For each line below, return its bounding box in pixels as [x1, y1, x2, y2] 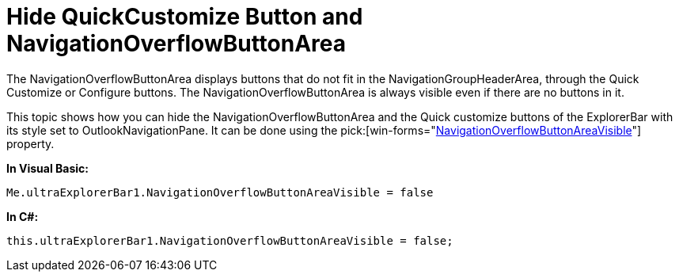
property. [6, 136, 55, 150]
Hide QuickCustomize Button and [6, 3, 363, 30]
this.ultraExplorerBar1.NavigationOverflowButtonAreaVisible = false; [6, 234, 453, 247]
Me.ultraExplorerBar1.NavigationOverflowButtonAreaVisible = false [6, 185, 434, 199]
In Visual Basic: [6, 161, 89, 175]
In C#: [6, 209, 39, 223]
